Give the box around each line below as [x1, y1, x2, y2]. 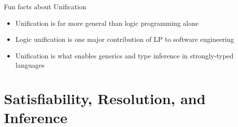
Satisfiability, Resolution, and [4, 89, 206, 109]
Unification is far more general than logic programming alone [15, 18, 199, 28]
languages [15, 60, 44, 70]
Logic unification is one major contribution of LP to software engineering [15, 34, 234, 44]
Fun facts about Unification [4, 1, 87, 11]
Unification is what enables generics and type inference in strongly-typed [15, 50, 234, 60]
